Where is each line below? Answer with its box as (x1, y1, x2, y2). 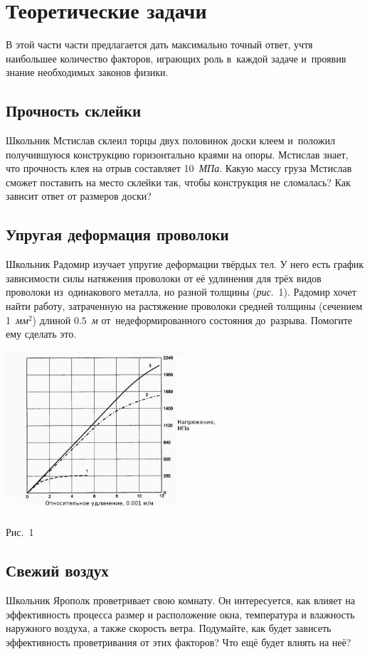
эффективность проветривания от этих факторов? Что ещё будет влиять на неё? (6, 634, 351, 649)
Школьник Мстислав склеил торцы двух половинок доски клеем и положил (6, 133, 335, 148)
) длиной (32, 312, 71, 327)
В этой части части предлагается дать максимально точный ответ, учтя (6, 37, 313, 52)
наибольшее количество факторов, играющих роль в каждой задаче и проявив (6, 50, 347, 65)
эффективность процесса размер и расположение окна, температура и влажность (6, 606, 355, 621)
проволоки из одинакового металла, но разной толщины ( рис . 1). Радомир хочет (6, 284, 356, 299)
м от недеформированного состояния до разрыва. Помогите (91, 312, 352, 327)
